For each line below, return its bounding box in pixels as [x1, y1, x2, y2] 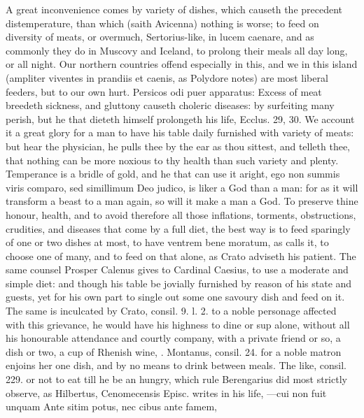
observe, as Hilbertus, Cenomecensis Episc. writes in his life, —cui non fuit [6, 385, 327, 400]
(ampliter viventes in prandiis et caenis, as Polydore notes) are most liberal [6, 70, 328, 85]
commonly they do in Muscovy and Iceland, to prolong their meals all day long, [6, 43, 348, 57]
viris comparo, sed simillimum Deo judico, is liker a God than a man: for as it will [6, 180, 358, 194]
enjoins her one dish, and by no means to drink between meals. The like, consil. [6, 358, 346, 373]
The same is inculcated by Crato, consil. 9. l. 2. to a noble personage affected [6, 303, 337, 318]
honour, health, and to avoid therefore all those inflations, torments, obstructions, [6, 207, 356, 222]
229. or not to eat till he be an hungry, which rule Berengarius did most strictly [6, 372, 347, 387]
